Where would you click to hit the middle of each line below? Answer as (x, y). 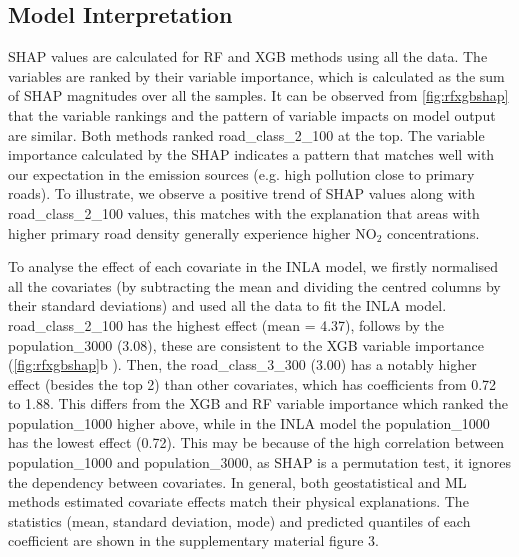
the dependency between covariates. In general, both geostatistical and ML (237, 481)
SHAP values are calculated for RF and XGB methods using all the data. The (248, 56)
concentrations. (433, 232)
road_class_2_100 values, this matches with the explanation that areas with (244, 212)
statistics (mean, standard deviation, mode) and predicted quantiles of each (239, 520)
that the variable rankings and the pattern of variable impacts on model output (252, 114)
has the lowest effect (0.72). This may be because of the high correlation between (256, 442)
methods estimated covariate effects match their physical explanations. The (238, 501)
